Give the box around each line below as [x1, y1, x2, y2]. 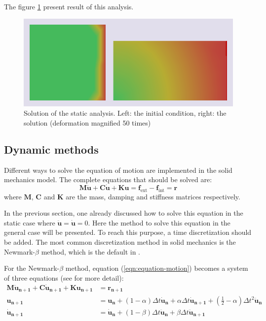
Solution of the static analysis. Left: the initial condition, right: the [24, 108, 227, 118]
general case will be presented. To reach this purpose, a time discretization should [4, 227, 252, 237]
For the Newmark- [4, 263, 60, 273]
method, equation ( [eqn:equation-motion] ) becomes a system [65, 263, 248, 273]
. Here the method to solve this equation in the [88, 217, 230, 227]
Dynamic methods [4, 141, 99, 157]
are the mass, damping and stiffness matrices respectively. [66, 191, 240, 201]
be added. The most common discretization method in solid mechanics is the [4, 237, 236, 247]
